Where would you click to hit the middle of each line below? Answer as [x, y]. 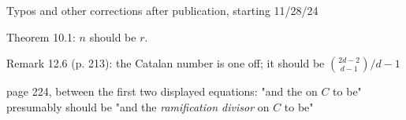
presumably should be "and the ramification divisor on [138, 106]
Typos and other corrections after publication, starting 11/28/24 [162, 10]
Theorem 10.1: [41, 36]
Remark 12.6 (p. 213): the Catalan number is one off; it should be [166, 63]
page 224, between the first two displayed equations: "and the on [162, 91]
